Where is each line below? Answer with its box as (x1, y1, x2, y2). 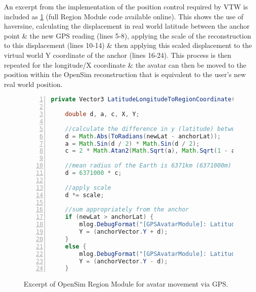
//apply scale (65, 184, 111, 191)
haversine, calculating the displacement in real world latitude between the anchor (4, 21, 250, 31)
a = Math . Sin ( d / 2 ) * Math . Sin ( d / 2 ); (65, 140, 200, 147)
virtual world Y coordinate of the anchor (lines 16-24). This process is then (4, 49, 231, 60)
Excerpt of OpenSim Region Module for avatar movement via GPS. (24, 279, 228, 289)
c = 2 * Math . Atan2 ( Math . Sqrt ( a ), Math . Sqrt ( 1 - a (65, 147, 235, 155)
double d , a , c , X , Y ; (65, 111, 140, 118)
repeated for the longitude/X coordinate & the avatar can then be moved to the (4, 59, 247, 70)
